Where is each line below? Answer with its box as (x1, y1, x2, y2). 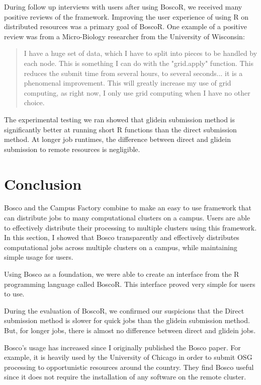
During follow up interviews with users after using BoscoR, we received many (4, 2, 242, 12)
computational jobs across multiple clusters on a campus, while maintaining (4, 242, 237, 252)
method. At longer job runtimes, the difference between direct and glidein (4, 134, 231, 144)
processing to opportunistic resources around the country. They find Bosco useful (4, 361, 254, 372)
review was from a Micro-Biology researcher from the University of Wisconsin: (4, 31, 245, 41)
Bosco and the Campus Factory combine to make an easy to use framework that (4, 202, 251, 213)
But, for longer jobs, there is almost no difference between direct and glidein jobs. (4, 325, 256, 335)
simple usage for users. (4, 252, 73, 262)
